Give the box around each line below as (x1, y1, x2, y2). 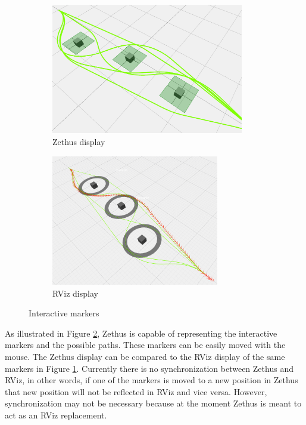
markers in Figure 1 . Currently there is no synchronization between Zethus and (5, 362, 293, 374)
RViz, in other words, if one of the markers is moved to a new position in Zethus (5, 374, 298, 386)
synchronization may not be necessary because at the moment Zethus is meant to (5, 397, 302, 409)
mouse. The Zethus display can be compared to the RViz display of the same (5, 350, 285, 362)
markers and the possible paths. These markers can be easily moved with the (5, 338, 286, 351)
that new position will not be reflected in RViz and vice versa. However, (5, 385, 267, 398)
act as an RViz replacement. (5, 408, 107, 421)
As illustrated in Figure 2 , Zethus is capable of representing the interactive (5, 327, 277, 339)
